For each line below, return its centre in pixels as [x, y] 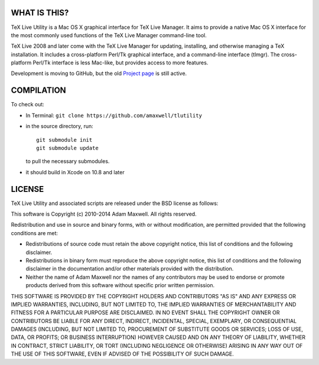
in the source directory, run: [60, 126]
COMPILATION [38, 91]
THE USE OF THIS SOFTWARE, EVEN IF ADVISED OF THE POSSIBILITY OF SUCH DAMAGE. [123, 354]
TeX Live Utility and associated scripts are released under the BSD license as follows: [115, 203]
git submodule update [67, 148]
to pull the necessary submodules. [68, 161]
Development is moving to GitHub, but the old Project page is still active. [99, 73]
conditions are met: [35, 233]
